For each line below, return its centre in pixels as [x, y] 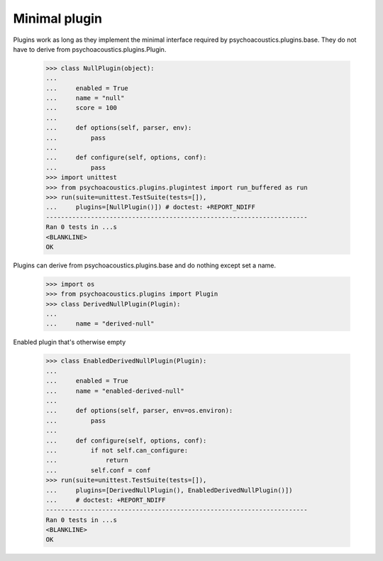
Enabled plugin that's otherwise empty [70, 342]
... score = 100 [81, 108]
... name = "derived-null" [100, 324]
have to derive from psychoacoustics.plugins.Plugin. [90, 49]
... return [87, 460]
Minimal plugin [58, 18]
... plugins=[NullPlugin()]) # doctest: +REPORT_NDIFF [150, 207]
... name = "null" [85, 98]
